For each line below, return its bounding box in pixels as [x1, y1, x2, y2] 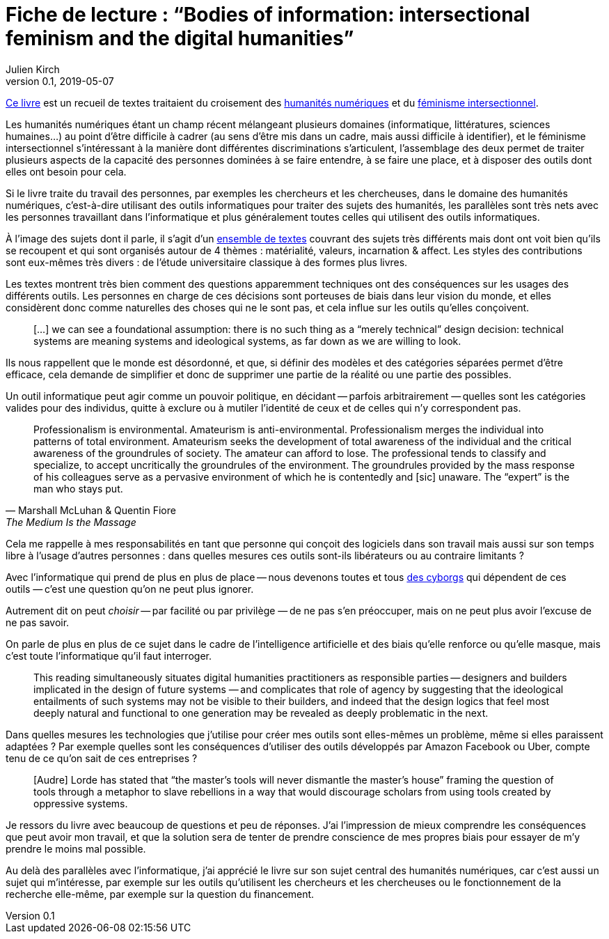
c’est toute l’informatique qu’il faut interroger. [6, 649, 212, 662]
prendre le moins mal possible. [6, 842, 146, 855]
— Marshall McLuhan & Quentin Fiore [6, 504, 176, 516]
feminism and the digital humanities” [6, 26, 354, 50]
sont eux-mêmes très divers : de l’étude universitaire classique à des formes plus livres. [6, 256, 408, 268]
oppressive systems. [33, 797, 128, 809]
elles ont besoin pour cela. [6, 165, 127, 178]
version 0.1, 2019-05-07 [6, 75, 114, 87]
